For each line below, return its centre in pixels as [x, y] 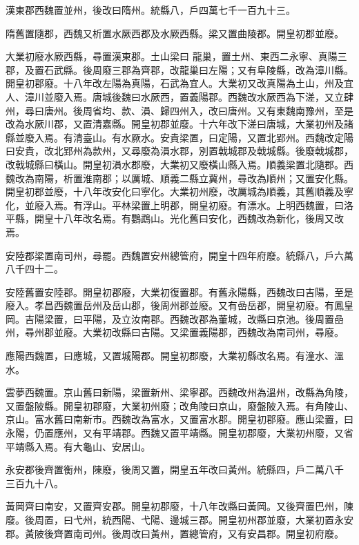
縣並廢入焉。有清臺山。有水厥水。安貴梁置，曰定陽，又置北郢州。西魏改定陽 [179, 137]
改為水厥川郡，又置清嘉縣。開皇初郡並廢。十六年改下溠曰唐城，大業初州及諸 [179, 124]
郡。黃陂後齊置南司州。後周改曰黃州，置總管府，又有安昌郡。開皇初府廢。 [175, 533]
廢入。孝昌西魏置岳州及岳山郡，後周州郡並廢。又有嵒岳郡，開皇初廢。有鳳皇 [179, 305]
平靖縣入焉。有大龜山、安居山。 [78, 446]
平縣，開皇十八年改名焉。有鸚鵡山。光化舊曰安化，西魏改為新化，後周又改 [175, 218]
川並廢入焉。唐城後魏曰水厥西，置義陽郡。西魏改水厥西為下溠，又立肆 [194, 96]
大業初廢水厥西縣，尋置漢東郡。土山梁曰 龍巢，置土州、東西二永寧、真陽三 [176, 56]
